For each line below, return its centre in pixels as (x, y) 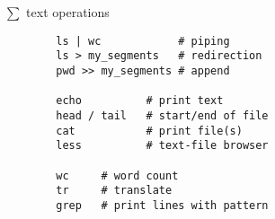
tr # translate (114, 191)
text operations (68, 12)
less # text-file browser (162, 146)
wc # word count (117, 175)
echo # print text (140, 101)
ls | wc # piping (143, 41)
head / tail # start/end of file (162, 115)
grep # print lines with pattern (162, 205)
